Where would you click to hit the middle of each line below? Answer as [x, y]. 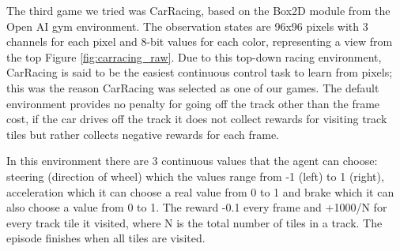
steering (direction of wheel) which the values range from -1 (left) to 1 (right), [195, 176]
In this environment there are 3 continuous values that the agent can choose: [192, 161]
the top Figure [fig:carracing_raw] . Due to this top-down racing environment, [194, 56]
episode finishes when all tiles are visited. [106, 238]
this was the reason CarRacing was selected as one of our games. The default [193, 87]
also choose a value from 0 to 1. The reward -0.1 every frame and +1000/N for [197, 207]
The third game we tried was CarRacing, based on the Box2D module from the [198, 10]
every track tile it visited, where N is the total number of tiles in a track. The [194, 222]
